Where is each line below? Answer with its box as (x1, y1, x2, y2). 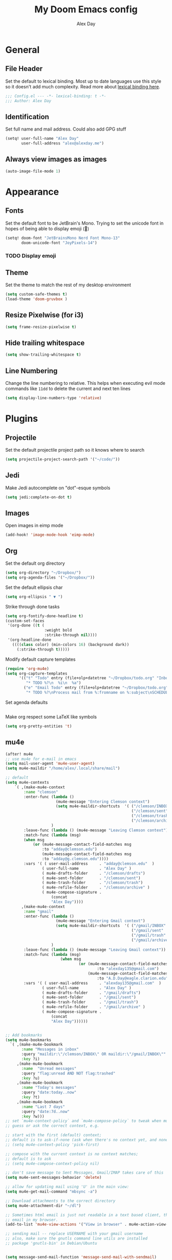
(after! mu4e (5, 751, 33, 756)
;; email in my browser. (5, 1217, 58, 1222)
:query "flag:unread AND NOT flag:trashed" (21, 1070, 116, 1076)
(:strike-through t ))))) (16, 646, 70, 652)
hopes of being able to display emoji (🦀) (5, 225, 90, 232)
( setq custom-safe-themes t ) (5, 292, 68, 297)
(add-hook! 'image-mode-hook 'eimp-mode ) (5, 532, 95, 538)
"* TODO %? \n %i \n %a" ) (26, 680, 81, 685)
